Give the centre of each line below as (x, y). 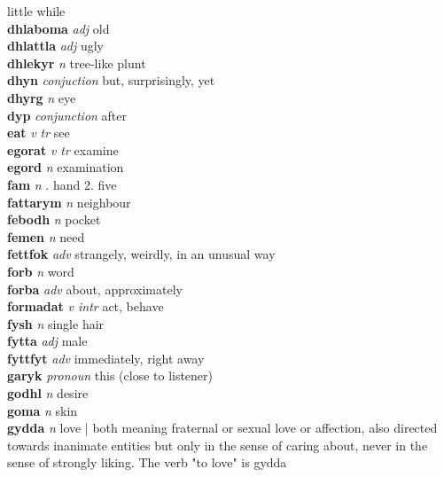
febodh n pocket (54, 219)
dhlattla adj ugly (56, 46)
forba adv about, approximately (95, 289)
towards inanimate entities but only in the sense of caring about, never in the (218, 445)
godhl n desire (48, 393)
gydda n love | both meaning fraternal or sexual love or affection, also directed (222, 428)
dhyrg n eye (42, 97)
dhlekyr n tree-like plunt (77, 63)
